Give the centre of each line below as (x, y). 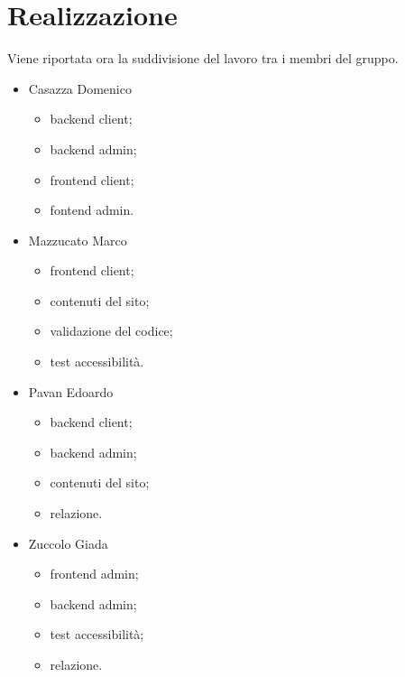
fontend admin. (92, 210)
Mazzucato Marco (78, 240)
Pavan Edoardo (71, 391)
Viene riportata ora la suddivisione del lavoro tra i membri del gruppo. (203, 58)
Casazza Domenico (80, 88)
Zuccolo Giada (68, 543)
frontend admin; (94, 574)
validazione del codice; (111, 331)
